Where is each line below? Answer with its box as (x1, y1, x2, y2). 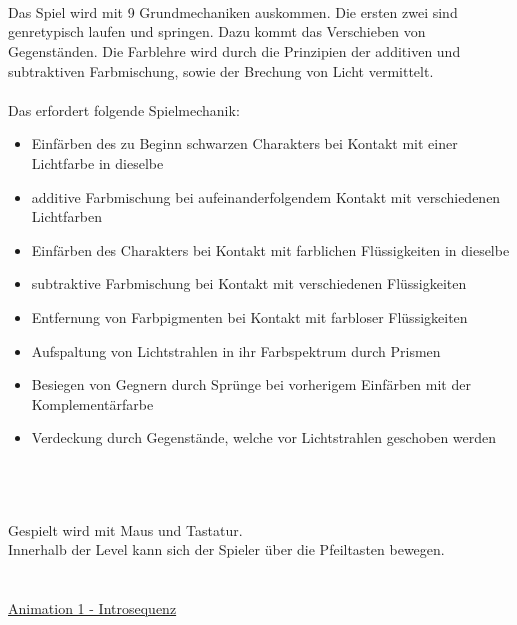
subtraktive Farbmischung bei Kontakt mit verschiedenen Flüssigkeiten (31, 273, 467, 294)
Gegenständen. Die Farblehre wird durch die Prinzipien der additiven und (8, 40, 461, 61)
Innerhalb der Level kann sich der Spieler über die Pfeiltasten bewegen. (8, 539, 445, 560)
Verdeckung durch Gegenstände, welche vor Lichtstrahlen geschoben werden (31, 427, 497, 448)
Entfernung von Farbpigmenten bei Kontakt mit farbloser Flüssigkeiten (31, 306, 468, 327)
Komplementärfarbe (31, 393, 154, 414)
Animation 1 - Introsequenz (8, 598, 177, 619)
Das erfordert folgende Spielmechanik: (8, 99, 240, 120)
